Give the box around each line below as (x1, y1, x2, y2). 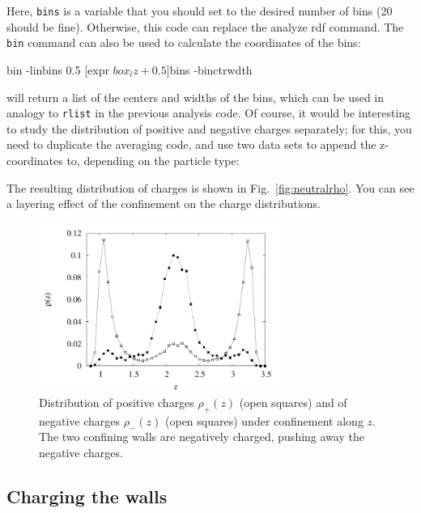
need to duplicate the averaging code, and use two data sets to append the (6, 136, 376, 153)
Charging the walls (6, 484, 168, 509)
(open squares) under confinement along (165, 412, 364, 429)
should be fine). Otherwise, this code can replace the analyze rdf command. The (6, 18, 404, 35)
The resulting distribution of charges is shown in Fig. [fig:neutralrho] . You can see (6, 179, 415, 196)
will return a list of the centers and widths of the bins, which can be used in (6, 88, 385, 105)
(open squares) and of (239, 394, 347, 411)
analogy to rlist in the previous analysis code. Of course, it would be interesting (6, 104, 411, 121)
